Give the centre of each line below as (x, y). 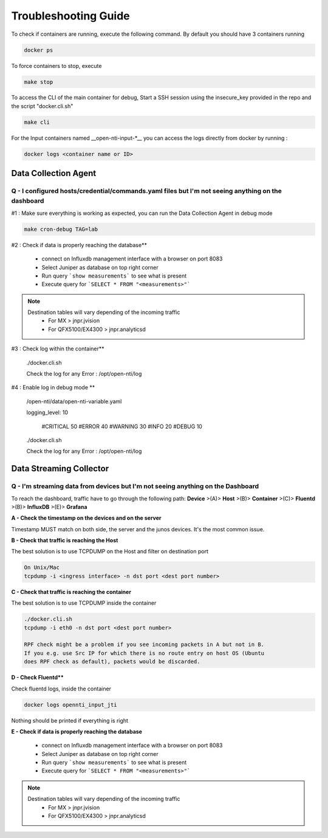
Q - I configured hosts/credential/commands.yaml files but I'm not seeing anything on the (146, 191)
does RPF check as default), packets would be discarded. (112, 662)
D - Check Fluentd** (37, 678)
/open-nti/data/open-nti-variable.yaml (74, 401)
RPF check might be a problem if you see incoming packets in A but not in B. (144, 645)
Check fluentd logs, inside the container (61, 689)
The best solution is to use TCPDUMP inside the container (84, 603)
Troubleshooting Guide (70, 16)
